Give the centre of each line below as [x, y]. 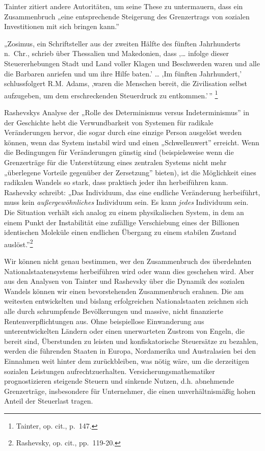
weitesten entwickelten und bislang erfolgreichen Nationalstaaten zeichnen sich [126, 301]
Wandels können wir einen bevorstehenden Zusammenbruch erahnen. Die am [124, 291]
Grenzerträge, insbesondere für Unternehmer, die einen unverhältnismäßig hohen [130, 391]
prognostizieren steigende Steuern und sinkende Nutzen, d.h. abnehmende [119, 381]
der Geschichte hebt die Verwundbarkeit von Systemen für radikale [109, 122]
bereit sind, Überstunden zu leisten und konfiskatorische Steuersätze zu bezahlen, [131, 341]
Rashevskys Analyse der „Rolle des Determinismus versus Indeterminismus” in [127, 112]
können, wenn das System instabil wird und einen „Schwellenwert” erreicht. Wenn [132, 142]
